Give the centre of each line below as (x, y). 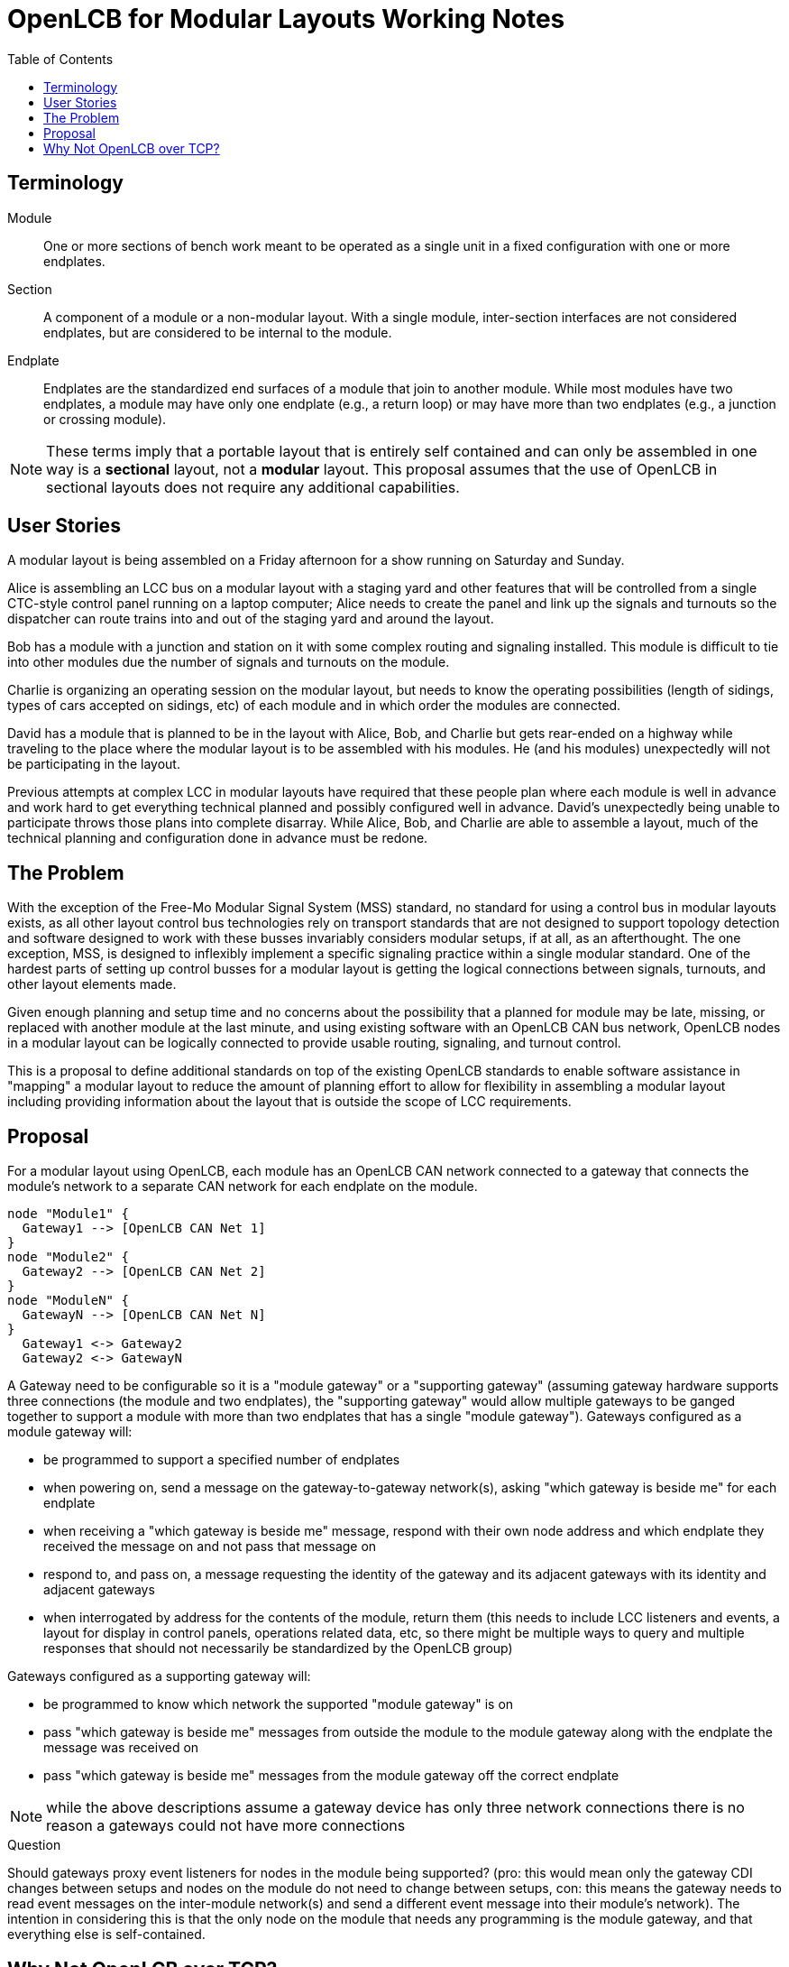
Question (34, 1845)
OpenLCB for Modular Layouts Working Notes (286, 19)
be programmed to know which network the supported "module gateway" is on (279, 1704)
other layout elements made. (92, 984)
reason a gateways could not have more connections (226, 1826)
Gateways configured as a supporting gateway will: (159, 1676)
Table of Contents (60, 59)
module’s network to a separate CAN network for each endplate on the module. (243, 1187)
